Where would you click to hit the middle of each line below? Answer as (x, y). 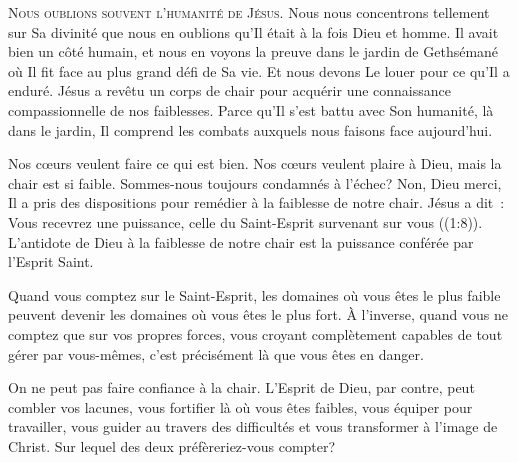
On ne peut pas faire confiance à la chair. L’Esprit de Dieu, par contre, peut (241, 387)
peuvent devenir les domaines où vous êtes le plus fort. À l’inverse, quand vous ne (258, 314)
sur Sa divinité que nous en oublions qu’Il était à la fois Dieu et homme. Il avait (253, 31)
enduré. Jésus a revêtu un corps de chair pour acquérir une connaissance (230, 90)
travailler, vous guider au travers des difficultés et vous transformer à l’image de (253, 426)
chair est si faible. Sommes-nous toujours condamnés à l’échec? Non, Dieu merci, (255, 182)
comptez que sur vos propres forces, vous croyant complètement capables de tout (255, 333)
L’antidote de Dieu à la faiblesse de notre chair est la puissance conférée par (241, 241)
